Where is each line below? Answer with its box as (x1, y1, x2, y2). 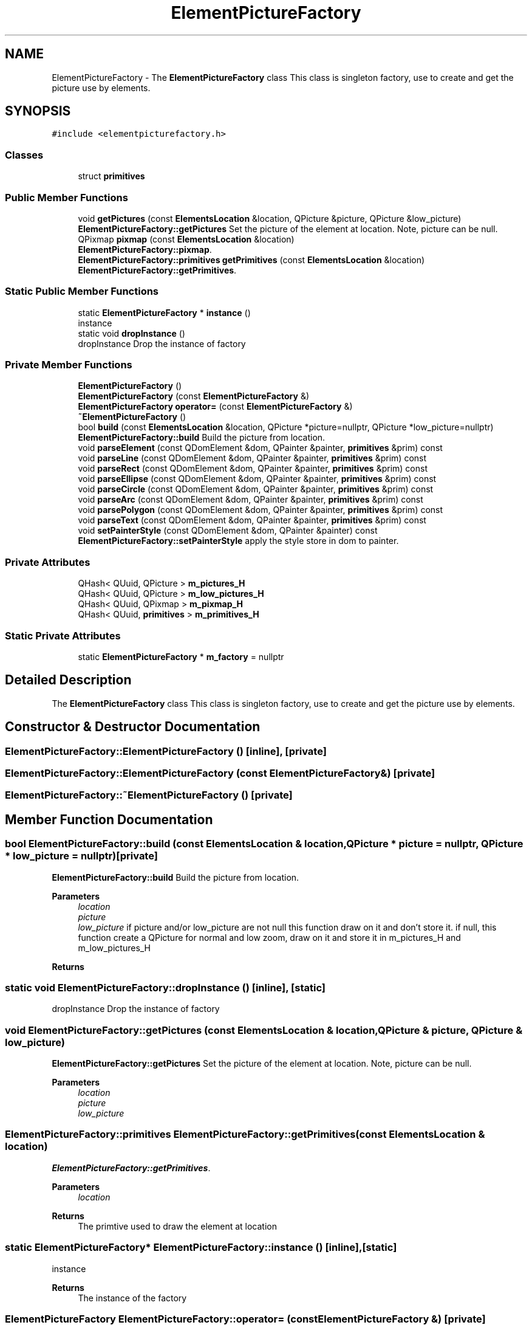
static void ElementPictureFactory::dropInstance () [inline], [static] (5, 981, 326, 994)
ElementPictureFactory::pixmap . (78, 244, 212, 255)
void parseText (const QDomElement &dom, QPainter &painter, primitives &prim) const (78, 515, 426, 526)
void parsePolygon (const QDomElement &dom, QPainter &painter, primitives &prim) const (78, 504, 443, 515)
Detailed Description (5, 672, 132, 688)
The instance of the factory (78, 1292, 187, 1303)
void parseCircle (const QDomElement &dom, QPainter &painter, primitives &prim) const (78, 484, 434, 495)
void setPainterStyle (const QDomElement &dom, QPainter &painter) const (78, 525, 378, 536)
